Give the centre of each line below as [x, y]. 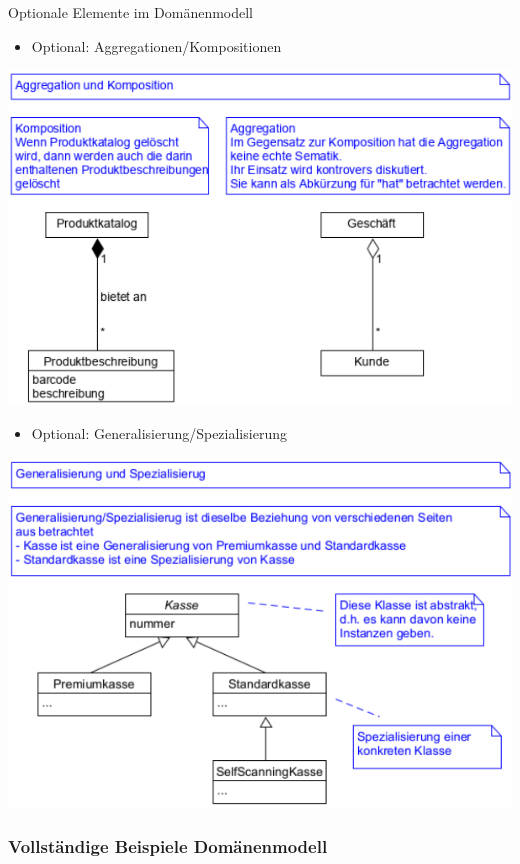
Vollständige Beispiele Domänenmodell [168, 846]
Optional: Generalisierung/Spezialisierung [159, 432]
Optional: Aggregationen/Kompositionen [156, 45]
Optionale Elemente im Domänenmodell [130, 12]
